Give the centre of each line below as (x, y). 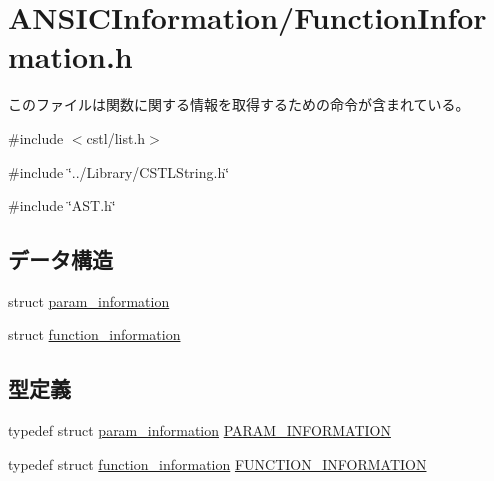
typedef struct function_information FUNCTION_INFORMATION (217, 463)
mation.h (70, 56)
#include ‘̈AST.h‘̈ (62, 205)
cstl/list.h (116, 137)
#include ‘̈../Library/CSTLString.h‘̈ (119, 171)
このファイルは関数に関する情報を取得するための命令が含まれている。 (239, 104)
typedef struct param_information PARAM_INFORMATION (199, 430)
